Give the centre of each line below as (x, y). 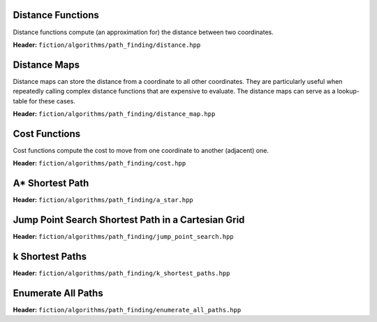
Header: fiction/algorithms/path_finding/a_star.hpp (103, 200)
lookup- (348, 92)
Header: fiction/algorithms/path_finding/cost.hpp (99, 163)
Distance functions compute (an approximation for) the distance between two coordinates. (143, 32)
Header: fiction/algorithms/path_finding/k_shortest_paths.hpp (121, 273)
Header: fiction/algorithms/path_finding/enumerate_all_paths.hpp (127, 309)
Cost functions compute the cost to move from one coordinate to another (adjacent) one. (141, 150)
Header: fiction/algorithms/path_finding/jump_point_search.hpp (123, 237)
